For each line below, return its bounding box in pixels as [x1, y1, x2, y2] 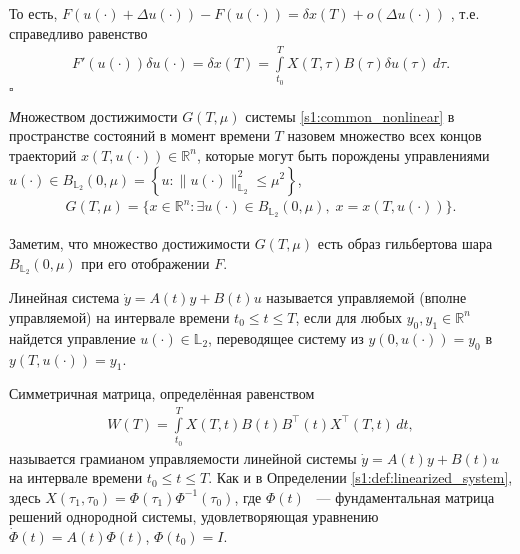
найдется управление [9, 327, 136, 348]
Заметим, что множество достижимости [9, 232, 251, 253]
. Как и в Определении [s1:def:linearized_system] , [208, 467, 513, 488]
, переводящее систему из [208, 327, 364, 348]
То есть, [9, 3, 58, 23]
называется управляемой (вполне [266, 287, 467, 308]
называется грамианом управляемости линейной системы [9, 447, 357, 468]
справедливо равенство [9, 22, 148, 43]
